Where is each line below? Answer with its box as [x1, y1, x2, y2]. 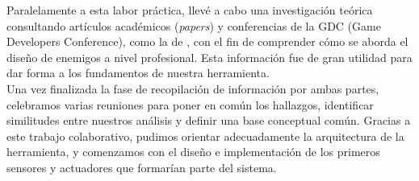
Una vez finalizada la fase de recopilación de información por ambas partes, [6, 80, 379, 97]
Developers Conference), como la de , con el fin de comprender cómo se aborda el [6, 33, 409, 50]
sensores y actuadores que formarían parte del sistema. [6, 158, 277, 175]
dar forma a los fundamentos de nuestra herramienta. [6, 64, 270, 81]
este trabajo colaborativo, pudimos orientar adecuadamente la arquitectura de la [6, 127, 404, 144]
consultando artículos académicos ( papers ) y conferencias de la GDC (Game [6, 17, 381, 34]
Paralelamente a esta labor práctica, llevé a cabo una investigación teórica [6, 2, 373, 18]
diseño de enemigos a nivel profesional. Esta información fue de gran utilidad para [6, 48, 413, 65]
